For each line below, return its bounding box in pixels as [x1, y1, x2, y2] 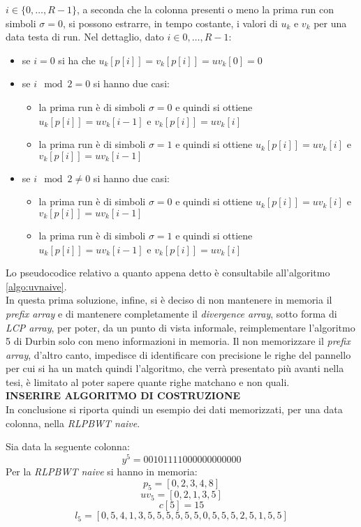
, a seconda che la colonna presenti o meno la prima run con [76, 2, 334, 16]
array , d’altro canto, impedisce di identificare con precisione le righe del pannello [6, 347, 351, 362]
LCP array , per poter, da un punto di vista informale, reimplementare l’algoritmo [6, 320, 355, 334]
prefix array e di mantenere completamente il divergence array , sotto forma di [6, 306, 337, 320]
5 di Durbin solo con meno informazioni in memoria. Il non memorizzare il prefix [6, 334, 351, 348]
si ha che [58, 52, 96, 67]
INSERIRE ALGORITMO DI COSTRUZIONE [6, 388, 241, 403]
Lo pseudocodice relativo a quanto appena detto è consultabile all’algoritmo [6, 265, 330, 280]
